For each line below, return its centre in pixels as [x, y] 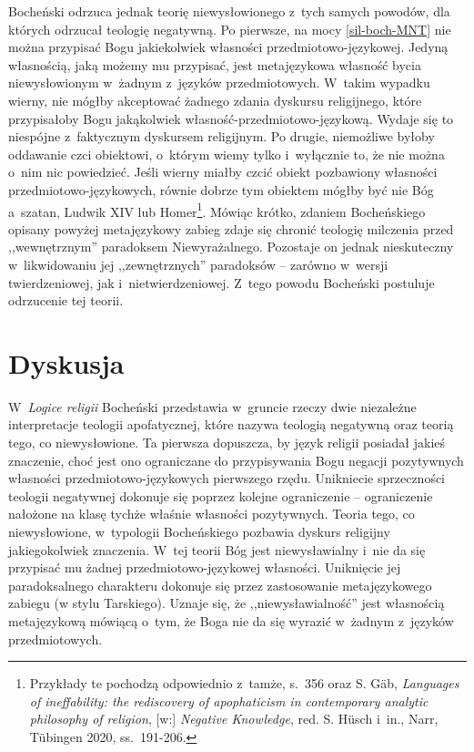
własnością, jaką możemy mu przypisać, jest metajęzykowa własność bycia [215, 64]
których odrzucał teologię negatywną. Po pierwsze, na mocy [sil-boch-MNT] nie [230, 29]
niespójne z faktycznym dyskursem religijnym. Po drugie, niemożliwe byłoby [222, 136]
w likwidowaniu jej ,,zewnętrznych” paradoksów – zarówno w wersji [198, 264]
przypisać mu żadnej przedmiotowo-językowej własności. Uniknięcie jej [205, 567]
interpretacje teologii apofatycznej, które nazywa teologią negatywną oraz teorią [231, 424]
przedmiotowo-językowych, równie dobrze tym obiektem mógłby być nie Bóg [221, 189]
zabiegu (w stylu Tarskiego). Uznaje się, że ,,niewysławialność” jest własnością [227, 603]
